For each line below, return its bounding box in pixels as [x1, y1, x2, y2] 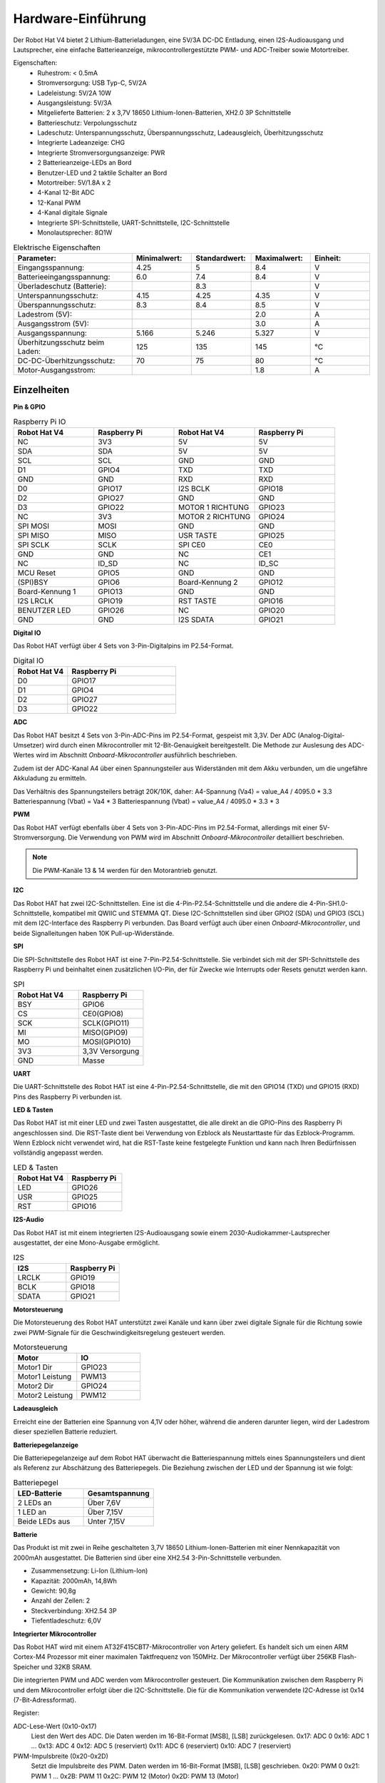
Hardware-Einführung [13, 11, 147, 26]
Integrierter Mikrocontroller [13, 1630, 97, 1638]
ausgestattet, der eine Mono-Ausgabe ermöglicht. [13, 1238, 160, 1247]
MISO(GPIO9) [82, 1027, 128, 1037]
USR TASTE [178, 531, 217, 541]
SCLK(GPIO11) [82, 1018, 130, 1028]
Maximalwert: [255, 253, 303, 263]
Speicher [13, 1662, 40, 1671]
